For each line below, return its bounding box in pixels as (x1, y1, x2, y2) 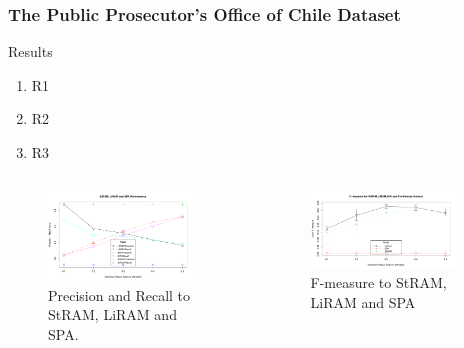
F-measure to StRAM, (310, 272, 447, 293)
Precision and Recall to (48, 284, 191, 305)
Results (8, 41, 53, 62)
